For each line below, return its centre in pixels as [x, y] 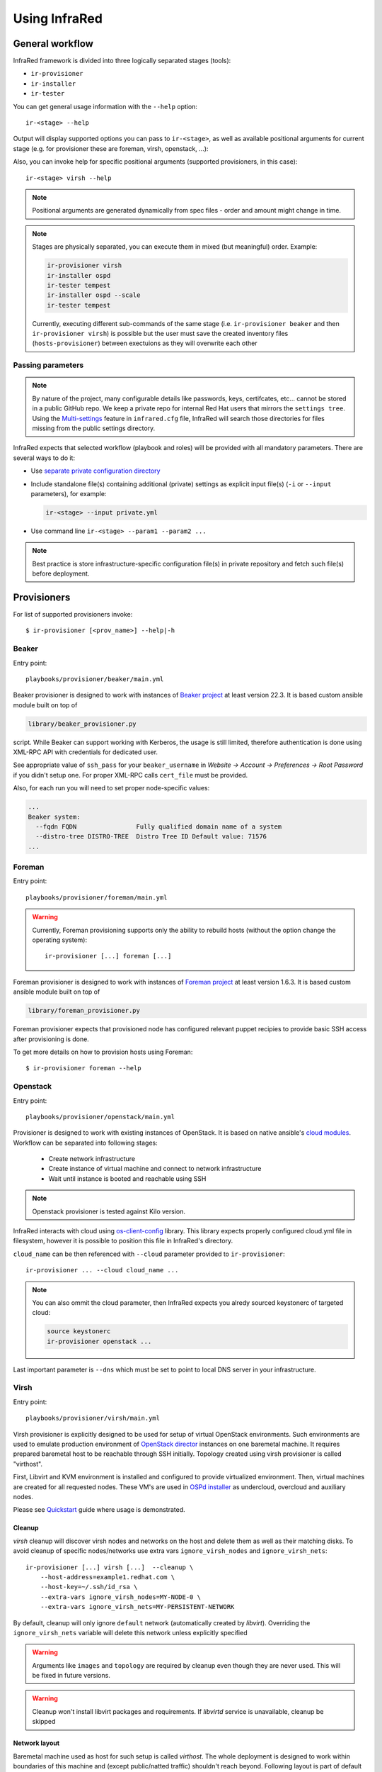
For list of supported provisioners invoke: [73, 614]
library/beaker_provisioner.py [82, 724]
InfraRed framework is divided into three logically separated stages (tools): [122, 61]
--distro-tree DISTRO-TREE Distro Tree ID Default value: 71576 [151, 837]
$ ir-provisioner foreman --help [83, 1068]
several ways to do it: [44, 458]
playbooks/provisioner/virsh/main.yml [93, 1418]
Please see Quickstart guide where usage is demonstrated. [99, 1510]
